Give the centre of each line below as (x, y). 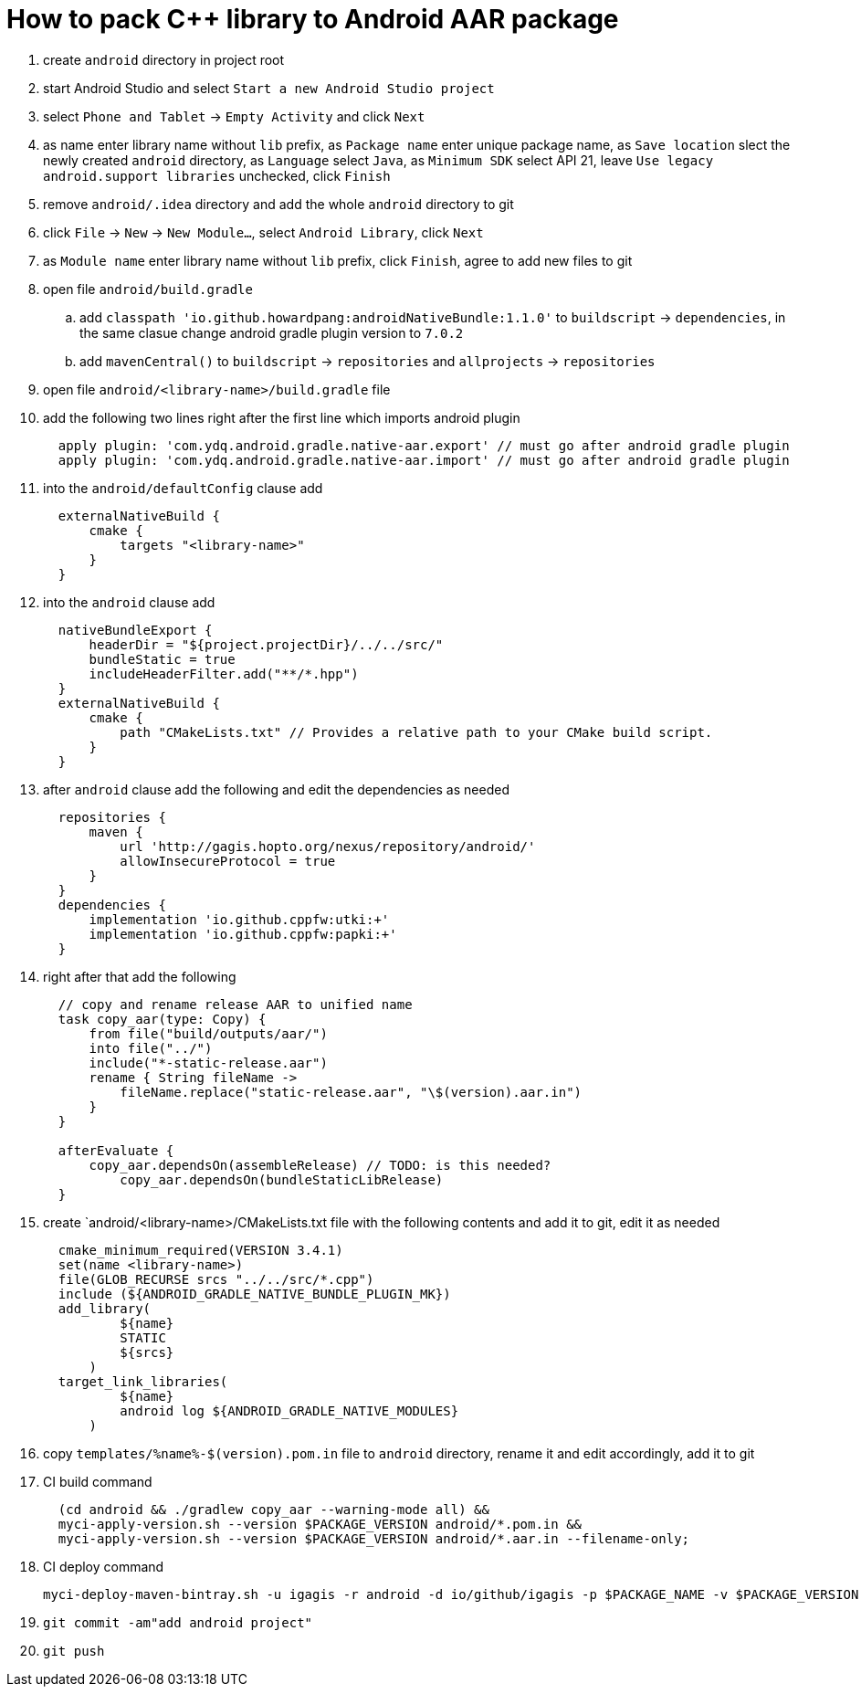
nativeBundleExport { (135, 630)
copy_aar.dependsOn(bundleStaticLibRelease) (282, 1179)
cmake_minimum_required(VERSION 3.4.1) (200, 1250)
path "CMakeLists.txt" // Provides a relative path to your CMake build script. (416, 732)
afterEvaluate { (116, 1150)
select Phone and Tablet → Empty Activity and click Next (234, 116)
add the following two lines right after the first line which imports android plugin (282, 417)
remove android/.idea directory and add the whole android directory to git (278, 204)
